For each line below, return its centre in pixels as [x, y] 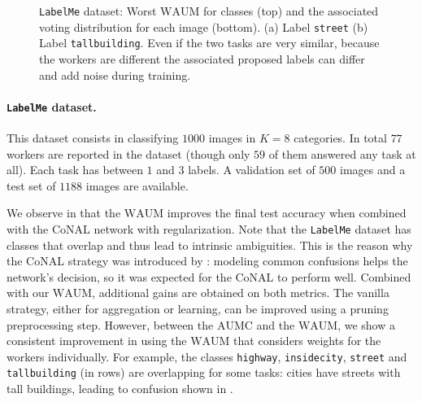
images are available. [137, 185]
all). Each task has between [75, 170]
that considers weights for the [307, 341]
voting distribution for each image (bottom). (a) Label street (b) [204, 26]
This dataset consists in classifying [93, 138]
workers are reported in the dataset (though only [128, 153]
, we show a [366, 324]
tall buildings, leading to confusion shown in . [120, 389]
